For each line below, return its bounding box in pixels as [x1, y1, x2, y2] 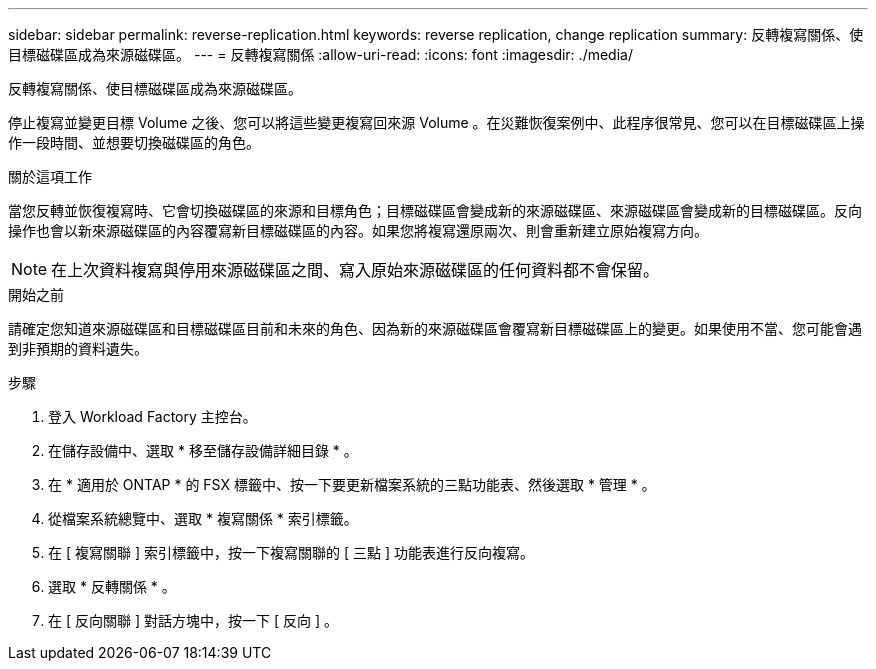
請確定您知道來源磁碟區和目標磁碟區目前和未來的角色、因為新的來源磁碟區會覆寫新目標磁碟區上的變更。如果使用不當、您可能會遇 [8, 320, 862, 337]
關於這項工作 [8, 168, 92, 185]
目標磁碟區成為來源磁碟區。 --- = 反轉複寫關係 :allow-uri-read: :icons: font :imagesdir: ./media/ [8, 46, 633, 63]
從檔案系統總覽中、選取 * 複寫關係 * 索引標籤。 [48, 510, 358, 527]
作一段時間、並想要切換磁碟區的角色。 [8, 134, 260, 151]
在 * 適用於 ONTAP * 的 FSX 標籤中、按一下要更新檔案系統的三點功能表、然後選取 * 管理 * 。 [48, 476, 656, 493]
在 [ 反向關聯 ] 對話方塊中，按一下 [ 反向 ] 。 [48, 612, 338, 629]
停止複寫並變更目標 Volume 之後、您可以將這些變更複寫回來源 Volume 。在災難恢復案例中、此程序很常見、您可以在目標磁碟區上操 [8, 114, 865, 131]
